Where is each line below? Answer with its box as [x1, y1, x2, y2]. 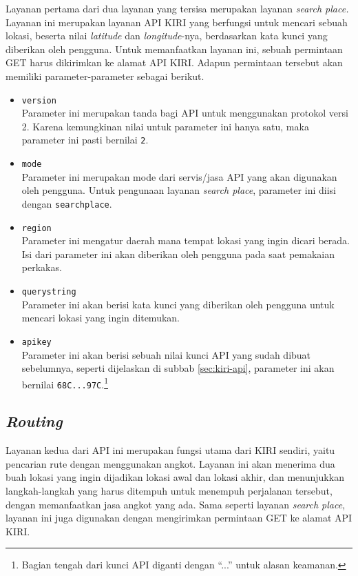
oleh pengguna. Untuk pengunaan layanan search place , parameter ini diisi [21, 183, 336, 197]
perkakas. [21, 260, 62, 275]
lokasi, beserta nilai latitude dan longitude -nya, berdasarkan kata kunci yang [6, 28, 328, 43]
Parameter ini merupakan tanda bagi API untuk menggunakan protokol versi [21, 106, 348, 120]
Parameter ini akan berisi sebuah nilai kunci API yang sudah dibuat [21, 347, 311, 361]
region [21, 223, 52, 233]
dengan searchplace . [21, 196, 112, 210]
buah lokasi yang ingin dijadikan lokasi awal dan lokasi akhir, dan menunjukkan [6, 470, 344, 484]
